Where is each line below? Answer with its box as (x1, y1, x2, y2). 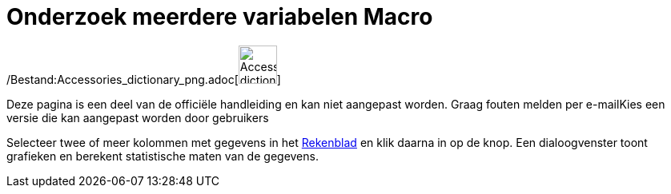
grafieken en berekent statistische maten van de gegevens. (6, 148, 319, 163)
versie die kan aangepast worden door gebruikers (6, 110, 269, 125)
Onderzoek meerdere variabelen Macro (6, 3, 433, 30)
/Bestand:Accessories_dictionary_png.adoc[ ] (6, 72, 281, 86)
